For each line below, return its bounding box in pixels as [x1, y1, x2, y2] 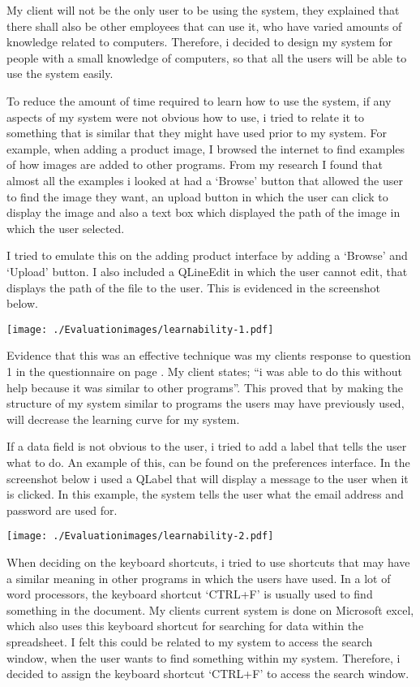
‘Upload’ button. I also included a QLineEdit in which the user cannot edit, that [6, 262, 408, 279]
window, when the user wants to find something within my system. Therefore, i [6, 649, 401, 666]
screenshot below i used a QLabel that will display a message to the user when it [6, 469, 409, 486]
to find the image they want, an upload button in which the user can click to [6, 188, 388, 205]
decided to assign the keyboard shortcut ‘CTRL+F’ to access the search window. [6, 665, 409, 682]
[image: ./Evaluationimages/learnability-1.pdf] [6, 323, 274, 335]
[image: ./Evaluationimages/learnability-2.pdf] [6, 530, 274, 542]
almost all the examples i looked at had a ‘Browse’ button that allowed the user [6, 171, 403, 188]
